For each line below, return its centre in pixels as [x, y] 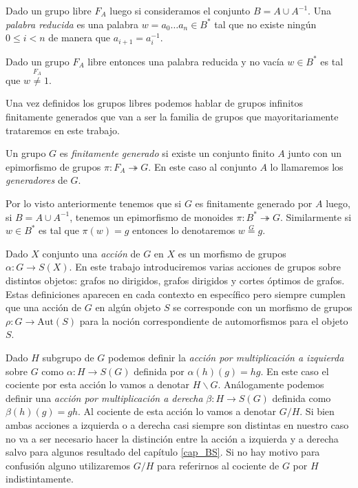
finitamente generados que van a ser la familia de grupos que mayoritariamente [172, 117]
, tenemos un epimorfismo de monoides [151, 216]
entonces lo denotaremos [184, 230]
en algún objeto [128, 307]
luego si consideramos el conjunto [180, 10]
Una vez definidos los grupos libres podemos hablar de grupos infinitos [155, 103]
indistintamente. [40, 479]
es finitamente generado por [254, 203]
